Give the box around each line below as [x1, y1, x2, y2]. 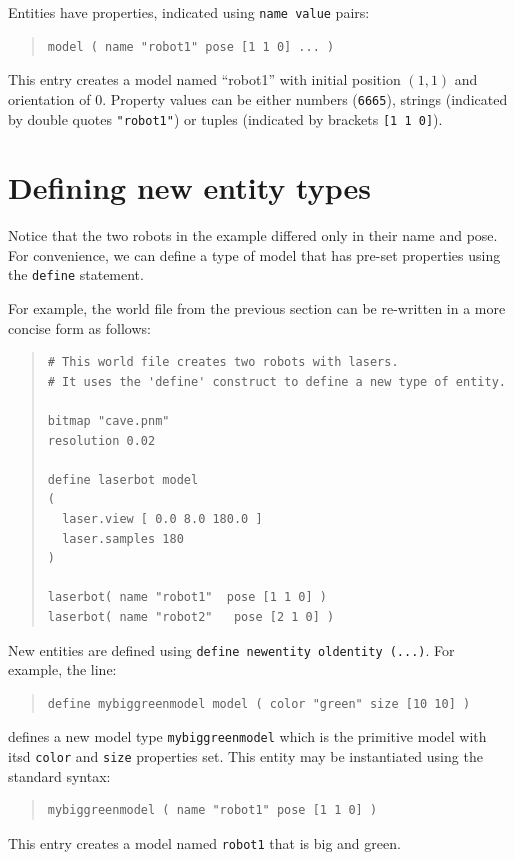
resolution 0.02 [47, 433, 156, 448]
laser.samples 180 [62, 531, 184, 546]
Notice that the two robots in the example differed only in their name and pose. [8, 225, 498, 246]
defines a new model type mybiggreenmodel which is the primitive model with [8, 726, 487, 747]
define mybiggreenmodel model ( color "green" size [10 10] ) [47, 696, 471, 711]
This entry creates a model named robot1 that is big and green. [8, 832, 401, 853]
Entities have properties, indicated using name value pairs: [8, 2, 370, 22]
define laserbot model [47, 472, 199, 487]
